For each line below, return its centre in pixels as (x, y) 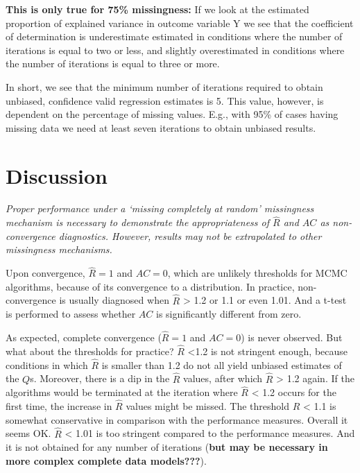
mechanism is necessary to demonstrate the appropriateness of (138, 222)
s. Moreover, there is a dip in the (100, 378)
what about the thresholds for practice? (90, 351)
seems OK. (28, 433)
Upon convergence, (45, 273)
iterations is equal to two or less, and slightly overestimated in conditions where (175, 50)
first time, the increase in (59, 406)
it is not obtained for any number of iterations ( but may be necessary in (167, 447)
